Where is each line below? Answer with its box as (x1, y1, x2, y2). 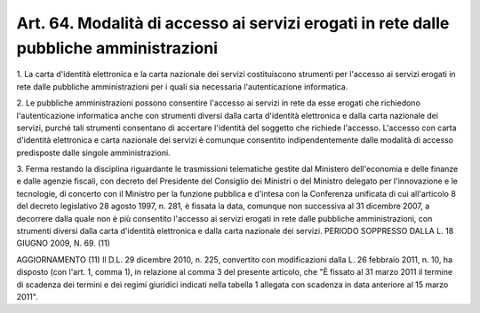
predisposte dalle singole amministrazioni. (16, 147, 171, 158)
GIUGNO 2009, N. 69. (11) (16, 238, 110, 248)
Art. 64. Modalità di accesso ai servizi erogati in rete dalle (16, 13, 450, 33)
